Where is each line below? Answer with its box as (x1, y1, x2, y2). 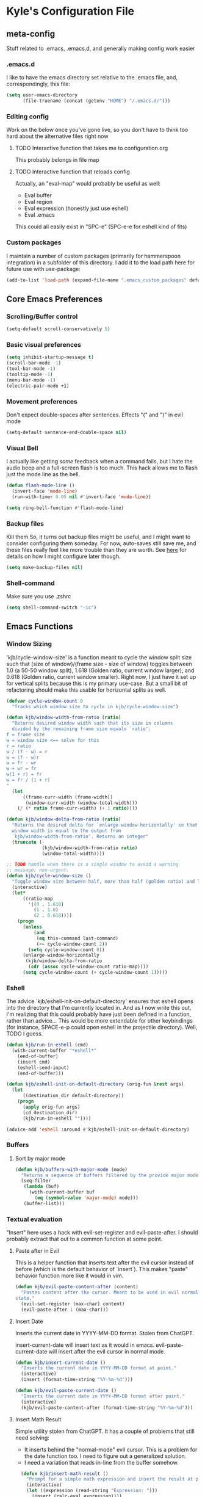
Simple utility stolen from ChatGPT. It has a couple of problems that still (15, 1427, 195, 1435)
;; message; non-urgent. (6, 867, 70, 874)
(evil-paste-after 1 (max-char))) (21, 1307, 109, 1313)
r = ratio (6, 743, 32, 749)
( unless (22, 924, 43, 930)
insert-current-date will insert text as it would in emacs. (15, 1341, 154, 1349)
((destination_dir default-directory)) (22, 1093, 124, 1099)
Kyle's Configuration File (6, 4, 135, 18)
